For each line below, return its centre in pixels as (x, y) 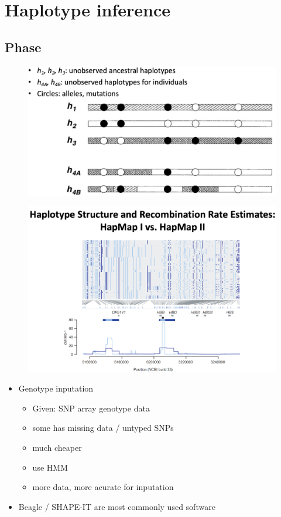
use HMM (50, 467)
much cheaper (57, 448)
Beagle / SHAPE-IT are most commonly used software (117, 506)
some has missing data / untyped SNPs (103, 428)
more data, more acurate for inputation (103, 487)
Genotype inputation (56, 388)
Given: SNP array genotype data (91, 408)
